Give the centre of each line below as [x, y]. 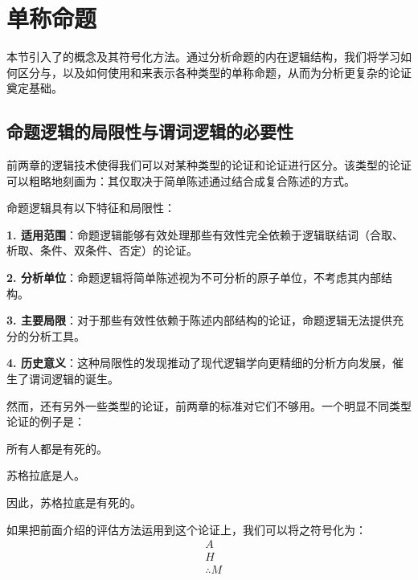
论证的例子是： [46, 421]
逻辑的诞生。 [85, 379]
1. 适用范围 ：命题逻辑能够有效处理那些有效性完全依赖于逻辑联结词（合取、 [205, 234]
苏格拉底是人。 [46, 475]
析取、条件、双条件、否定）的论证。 [102, 250]
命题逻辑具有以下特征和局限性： [91, 208]
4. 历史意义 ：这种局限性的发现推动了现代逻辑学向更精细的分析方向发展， [199, 363]
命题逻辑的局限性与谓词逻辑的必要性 [150, 131]
